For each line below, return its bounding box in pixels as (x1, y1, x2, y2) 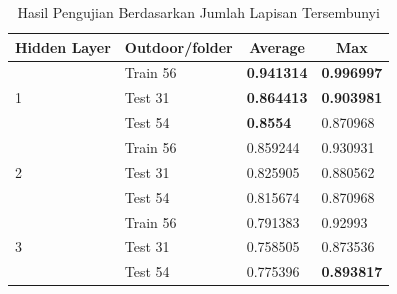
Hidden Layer (15, 36, 111, 57)
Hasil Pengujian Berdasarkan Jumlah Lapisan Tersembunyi (17, 2, 380, 22)
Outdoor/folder (124, 36, 233, 57)
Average (249, 36, 305, 57)
